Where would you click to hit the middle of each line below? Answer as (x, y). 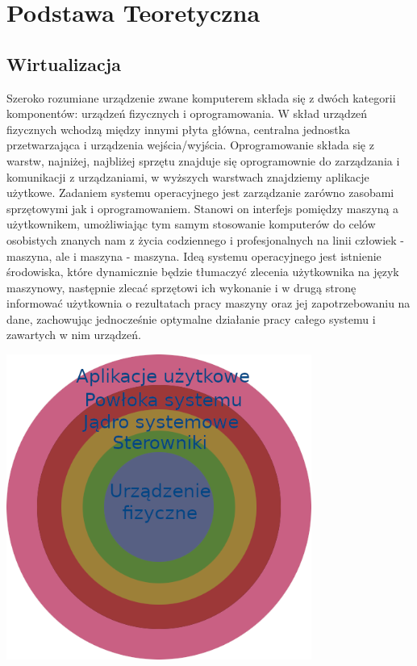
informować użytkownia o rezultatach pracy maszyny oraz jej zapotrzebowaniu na (208, 303)
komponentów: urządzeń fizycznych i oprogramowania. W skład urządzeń (187, 113)
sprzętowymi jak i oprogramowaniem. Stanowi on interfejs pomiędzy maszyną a (203, 208)
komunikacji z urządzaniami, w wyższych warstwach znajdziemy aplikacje (188, 176)
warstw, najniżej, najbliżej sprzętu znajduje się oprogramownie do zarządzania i (203, 160)
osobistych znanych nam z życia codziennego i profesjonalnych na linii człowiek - (205, 239)
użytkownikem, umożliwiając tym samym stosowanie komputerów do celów (191, 224)
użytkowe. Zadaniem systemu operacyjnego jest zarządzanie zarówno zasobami (200, 193)
